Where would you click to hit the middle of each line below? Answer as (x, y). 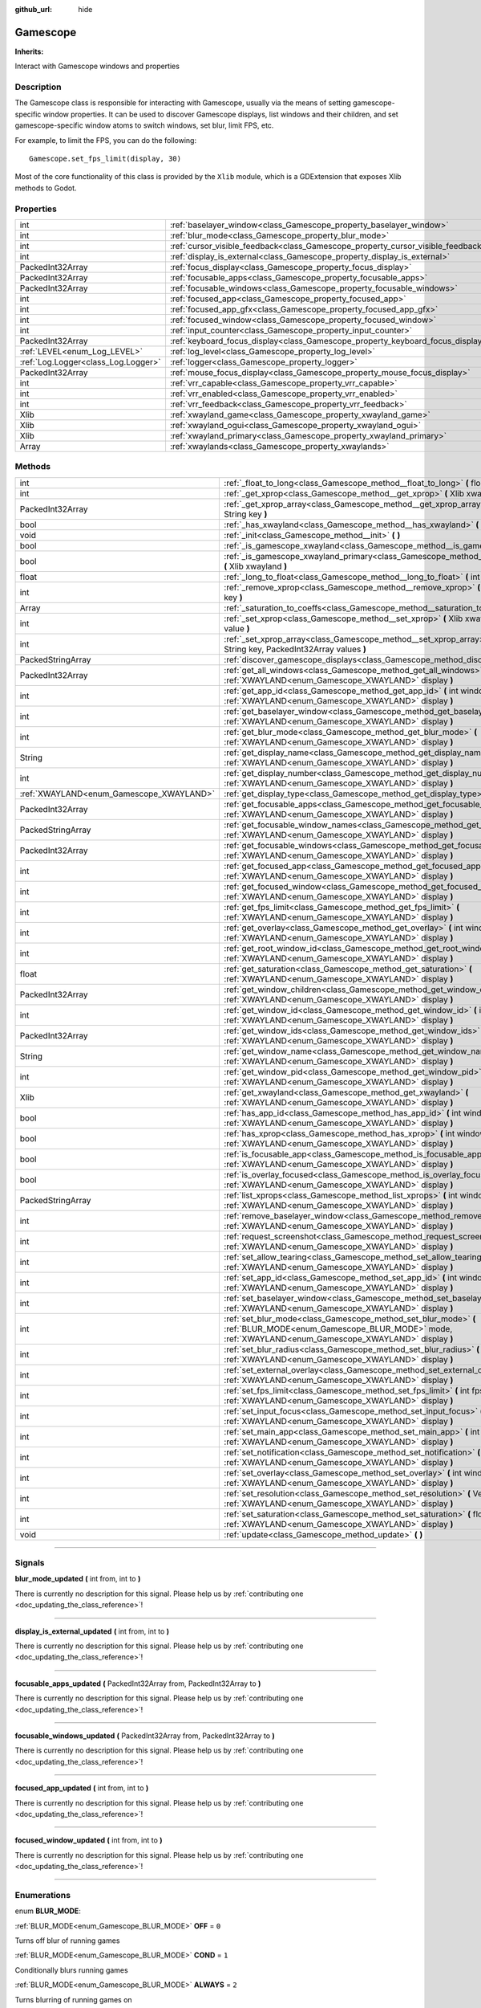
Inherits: (29, 51)
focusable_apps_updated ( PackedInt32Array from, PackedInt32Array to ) (138, 1684)
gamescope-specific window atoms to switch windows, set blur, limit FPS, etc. (144, 125)
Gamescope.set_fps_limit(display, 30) (105, 159)
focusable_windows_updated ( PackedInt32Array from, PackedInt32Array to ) (145, 1736)
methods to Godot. (46, 188)
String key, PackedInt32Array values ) (295, 649)
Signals (30, 1563)
